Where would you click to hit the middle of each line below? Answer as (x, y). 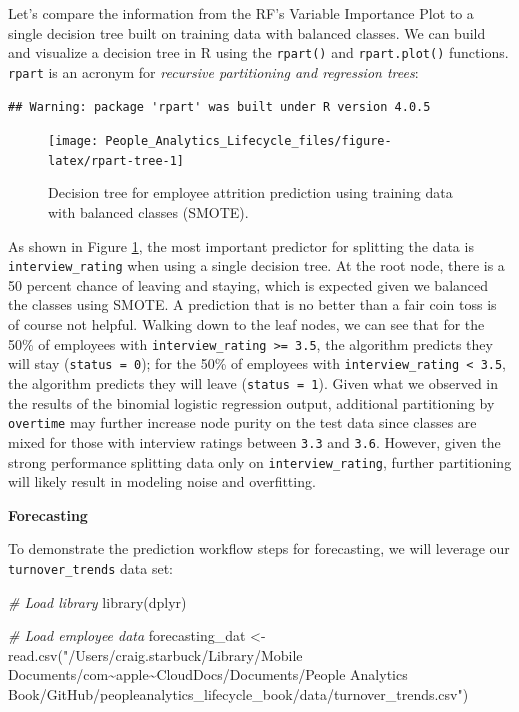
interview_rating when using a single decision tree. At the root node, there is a (256, 265)
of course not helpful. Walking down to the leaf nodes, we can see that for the (246, 324)
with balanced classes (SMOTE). (148, 212)
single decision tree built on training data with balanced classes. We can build (247, 32)
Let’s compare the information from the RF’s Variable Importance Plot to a (241, 13)
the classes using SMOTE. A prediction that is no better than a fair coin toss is (252, 304)
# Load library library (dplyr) (97, 601)
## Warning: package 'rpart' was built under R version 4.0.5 (219, 106)
